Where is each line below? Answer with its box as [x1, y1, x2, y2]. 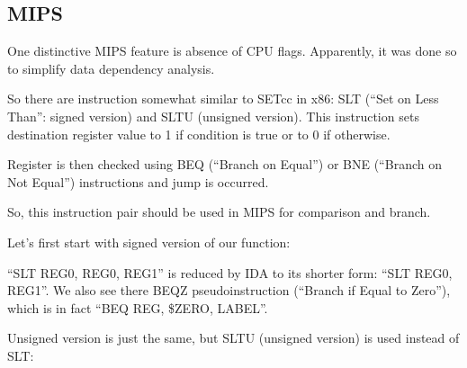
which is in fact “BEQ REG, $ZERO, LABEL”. [7, 298, 268, 317]
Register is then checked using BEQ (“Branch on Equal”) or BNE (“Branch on [7, 155, 442, 174]
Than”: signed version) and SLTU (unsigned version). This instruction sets [7, 106, 419, 125]
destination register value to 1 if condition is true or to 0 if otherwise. [7, 124, 391, 143]
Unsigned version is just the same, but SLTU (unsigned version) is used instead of [7, 328, 460, 347]
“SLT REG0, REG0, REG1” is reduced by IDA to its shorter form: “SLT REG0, [7, 263, 453, 282]
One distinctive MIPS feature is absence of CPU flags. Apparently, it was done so [7, 41, 457, 60]
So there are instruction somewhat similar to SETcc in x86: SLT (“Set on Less [7, 89, 439, 108]
